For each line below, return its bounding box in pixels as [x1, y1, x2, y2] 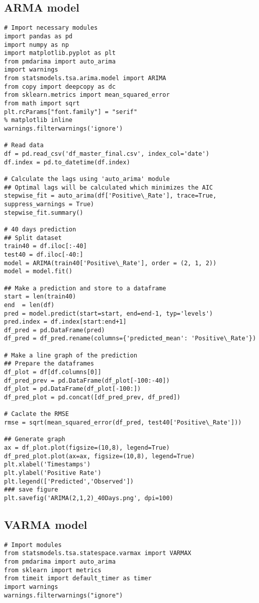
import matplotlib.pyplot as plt [4, 49, 116, 57]
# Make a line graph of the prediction [4, 351, 137, 359]
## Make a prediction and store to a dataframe [4, 284, 166, 292]
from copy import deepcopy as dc [4, 83, 116, 90]
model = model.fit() [4, 268, 73, 275]
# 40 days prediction [4, 225, 76, 233]
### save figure [4, 486, 58, 494]
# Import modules [4, 541, 62, 549]
